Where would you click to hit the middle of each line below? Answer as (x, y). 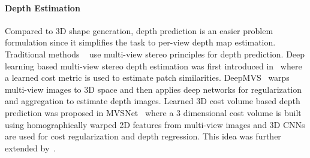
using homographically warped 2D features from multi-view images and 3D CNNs (155, 124)
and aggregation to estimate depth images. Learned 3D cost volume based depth (153, 101)
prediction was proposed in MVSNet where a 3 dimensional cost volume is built (153, 112)
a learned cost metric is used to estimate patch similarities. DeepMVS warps (147, 78)
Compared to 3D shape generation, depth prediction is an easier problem (139, 30)
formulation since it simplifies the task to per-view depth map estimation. (140, 42)
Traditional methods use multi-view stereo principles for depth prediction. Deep (155, 54)
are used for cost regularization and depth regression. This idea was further (143, 136)
